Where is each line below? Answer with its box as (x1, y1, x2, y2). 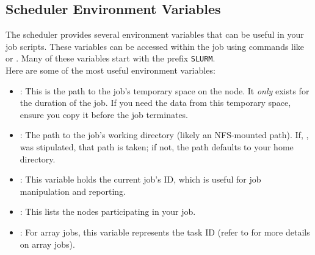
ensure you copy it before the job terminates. (20, 108, 189, 121)
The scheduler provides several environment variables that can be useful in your (5, 28, 304, 41)
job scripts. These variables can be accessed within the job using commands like (5, 40, 305, 52)
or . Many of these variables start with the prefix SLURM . (5, 52, 215, 65)
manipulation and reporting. (20, 184, 126, 197)
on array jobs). (20, 237, 75, 250)
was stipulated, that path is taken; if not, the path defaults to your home (20, 141, 294, 153)
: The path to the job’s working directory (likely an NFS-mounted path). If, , (20, 128, 309, 141)
